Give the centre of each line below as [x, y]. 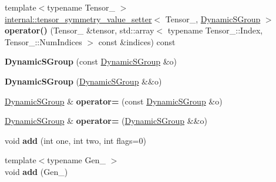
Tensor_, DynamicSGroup [213, 18]
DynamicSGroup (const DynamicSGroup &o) [91, 61]
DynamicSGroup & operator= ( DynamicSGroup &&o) [106, 121]
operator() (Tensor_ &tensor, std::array [80, 30]
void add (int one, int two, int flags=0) [75, 140]
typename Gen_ [76, 160]
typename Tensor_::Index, [215, 30]
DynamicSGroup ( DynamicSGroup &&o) [83, 81]
